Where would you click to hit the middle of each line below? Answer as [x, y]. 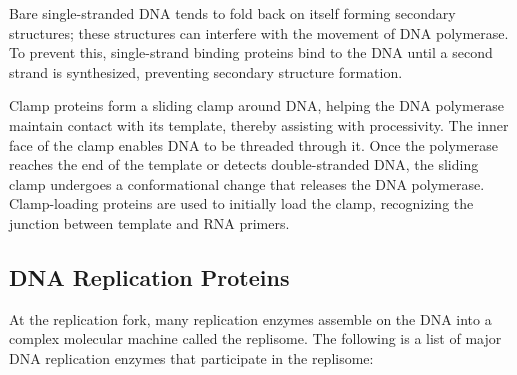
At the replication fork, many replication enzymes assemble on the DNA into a [250, 318]
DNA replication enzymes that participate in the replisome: [191, 357]
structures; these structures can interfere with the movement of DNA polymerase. [259, 32]
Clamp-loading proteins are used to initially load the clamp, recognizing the [241, 203]
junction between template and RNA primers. [149, 222]
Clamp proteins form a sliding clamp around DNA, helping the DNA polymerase [257, 105]
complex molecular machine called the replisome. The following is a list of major [255, 338]
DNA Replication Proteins [149, 276]
